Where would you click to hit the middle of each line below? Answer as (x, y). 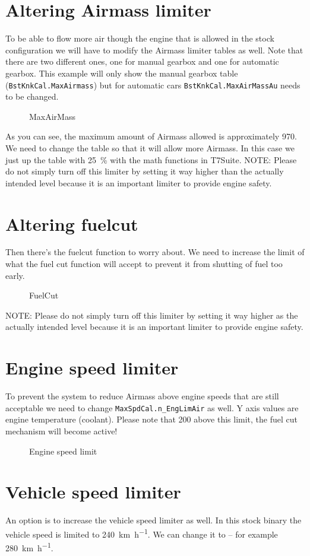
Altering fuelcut (72, 223)
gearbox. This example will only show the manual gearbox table (122, 73)
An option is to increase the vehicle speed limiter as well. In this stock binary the (154, 520)
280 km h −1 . (29, 547)
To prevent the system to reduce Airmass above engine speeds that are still (142, 396)
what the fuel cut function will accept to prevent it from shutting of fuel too (144, 264)
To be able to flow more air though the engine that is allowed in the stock (140, 38)
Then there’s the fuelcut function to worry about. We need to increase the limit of (155, 252)
